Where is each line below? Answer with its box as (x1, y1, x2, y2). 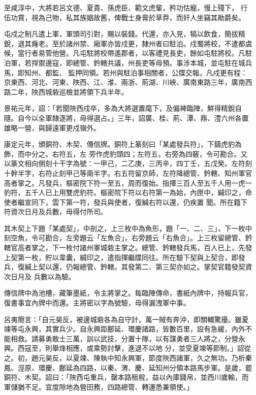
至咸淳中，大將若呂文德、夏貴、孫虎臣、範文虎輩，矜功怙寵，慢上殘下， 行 (4, 2, 248, 12)
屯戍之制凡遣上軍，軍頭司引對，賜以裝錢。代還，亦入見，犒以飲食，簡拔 (4, 29, 238, 39)
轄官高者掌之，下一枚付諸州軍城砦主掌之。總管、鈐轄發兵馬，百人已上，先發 (4, 242, 252, 253)
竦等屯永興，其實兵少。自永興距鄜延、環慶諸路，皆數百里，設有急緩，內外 (4, 324, 245, 334)
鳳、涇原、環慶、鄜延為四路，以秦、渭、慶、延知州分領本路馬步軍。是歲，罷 (4, 362, 252, 372)
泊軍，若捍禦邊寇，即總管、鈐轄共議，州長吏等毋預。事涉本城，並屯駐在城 (4, 57, 245, 67)
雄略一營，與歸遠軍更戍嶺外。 (4, 122, 100, 132)
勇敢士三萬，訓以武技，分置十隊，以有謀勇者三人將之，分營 (45, 333, 238, 343)
